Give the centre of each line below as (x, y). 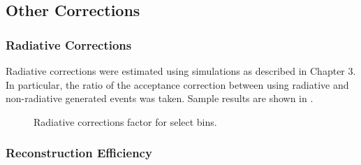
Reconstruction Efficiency (79, 153)
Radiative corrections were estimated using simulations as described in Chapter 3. (181, 71)
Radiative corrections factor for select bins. (125, 121)
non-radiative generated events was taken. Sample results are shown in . (160, 98)
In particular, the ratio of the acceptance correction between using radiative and (177, 84)
